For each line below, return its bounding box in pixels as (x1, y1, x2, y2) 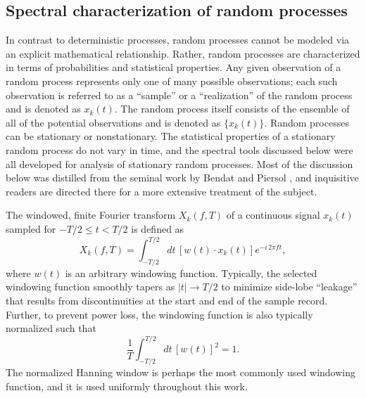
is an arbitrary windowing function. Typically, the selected (65, 265, 317, 280)
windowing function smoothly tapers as (6, 279, 175, 294)
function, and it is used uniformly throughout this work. (6, 378, 248, 393)
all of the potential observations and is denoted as (6, 115, 221, 129)
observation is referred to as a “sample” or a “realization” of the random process (6, 87, 353, 102)
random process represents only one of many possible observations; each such (6, 73, 338, 88)
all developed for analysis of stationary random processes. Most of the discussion (6, 156, 353, 171)
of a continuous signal (226, 207, 320, 222)
